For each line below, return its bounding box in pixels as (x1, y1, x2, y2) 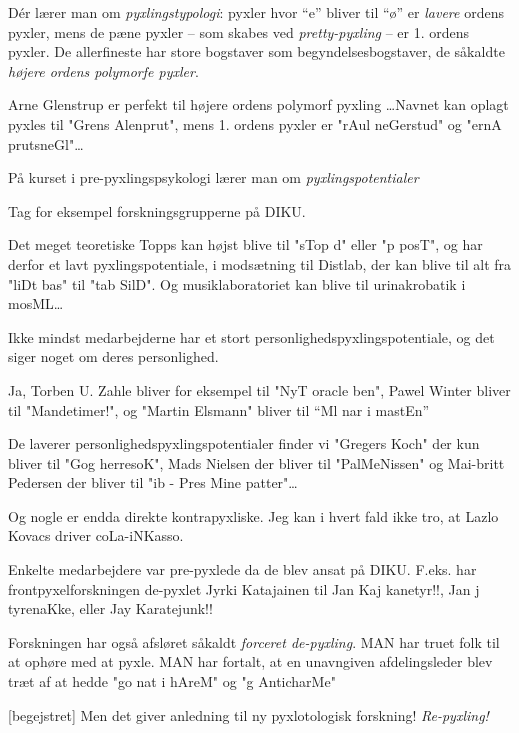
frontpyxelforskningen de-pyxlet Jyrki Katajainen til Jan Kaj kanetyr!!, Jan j (8, 578, 480, 599)
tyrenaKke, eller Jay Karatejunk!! (8, 598, 213, 619)
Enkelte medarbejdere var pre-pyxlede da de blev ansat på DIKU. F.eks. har (8, 559, 477, 580)
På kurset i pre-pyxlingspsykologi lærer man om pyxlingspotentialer (8, 167, 419, 188)
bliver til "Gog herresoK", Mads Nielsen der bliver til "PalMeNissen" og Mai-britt (8, 452, 505, 473)
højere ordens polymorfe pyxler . (8, 60, 199, 81)
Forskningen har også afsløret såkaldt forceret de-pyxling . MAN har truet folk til (8, 631, 500, 652)
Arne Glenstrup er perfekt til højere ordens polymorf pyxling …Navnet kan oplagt (8, 94, 509, 115)
